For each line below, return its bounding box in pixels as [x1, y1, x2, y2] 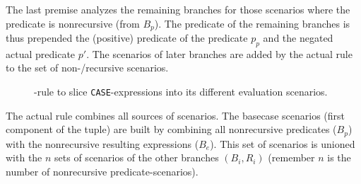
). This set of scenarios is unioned [210, 136, 355, 151]
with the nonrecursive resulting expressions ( [6, 136, 199, 151]
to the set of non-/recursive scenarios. [6, 60, 169, 75]
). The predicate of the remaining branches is [154, 16, 350, 30]
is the [327, 150, 351, 165]
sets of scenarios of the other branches [54, 150, 219, 165]
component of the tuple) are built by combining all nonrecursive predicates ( [6, 122, 337, 137]
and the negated [263, 30, 333, 45]
